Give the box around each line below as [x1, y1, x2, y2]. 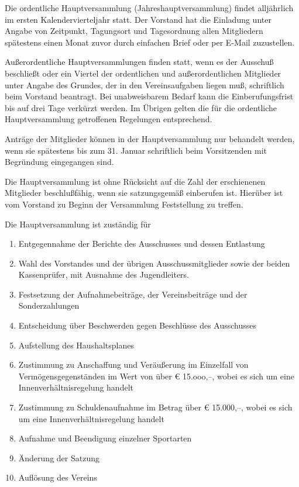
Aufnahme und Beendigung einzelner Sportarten [18, 432, 192, 444]
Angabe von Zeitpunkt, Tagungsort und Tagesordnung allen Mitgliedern [5, 25, 263, 37]
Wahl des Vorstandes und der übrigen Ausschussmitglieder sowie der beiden [18, 257, 290, 269]
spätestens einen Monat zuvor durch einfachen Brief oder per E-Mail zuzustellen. [5, 36, 295, 48]
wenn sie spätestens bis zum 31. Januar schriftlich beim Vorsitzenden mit [5, 144, 267, 156]
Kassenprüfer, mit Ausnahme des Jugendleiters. [18, 268, 189, 281]
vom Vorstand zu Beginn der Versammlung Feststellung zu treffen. [5, 198, 243, 210]
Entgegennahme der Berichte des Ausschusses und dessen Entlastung [18, 237, 265, 250]
